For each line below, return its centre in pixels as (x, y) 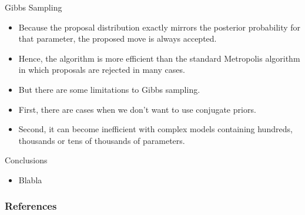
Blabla (30, 179)
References (31, 206)
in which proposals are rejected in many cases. (102, 70)
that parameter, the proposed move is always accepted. (118, 38)
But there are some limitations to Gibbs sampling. (109, 89)
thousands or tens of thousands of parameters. (102, 140)
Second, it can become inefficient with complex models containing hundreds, (155, 129)
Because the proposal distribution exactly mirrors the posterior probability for (160, 27)
